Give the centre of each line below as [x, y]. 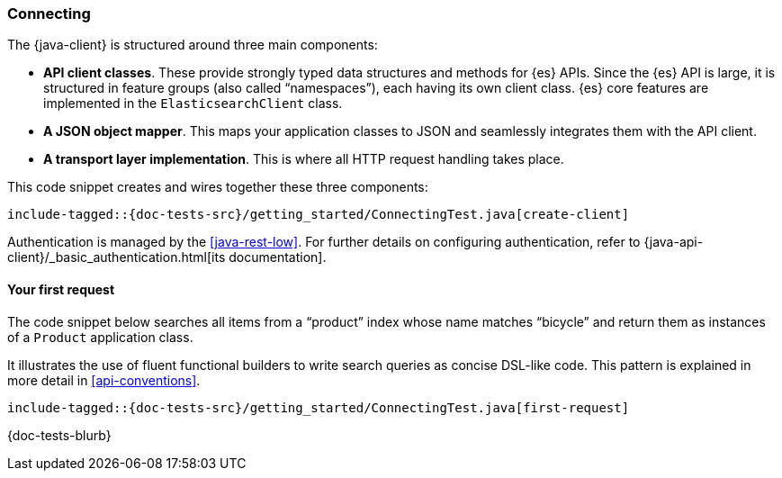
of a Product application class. [100, 337]
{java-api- [674, 242]
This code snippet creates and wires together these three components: [218, 187]
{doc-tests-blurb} [59, 435]
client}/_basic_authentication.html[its [117, 257]
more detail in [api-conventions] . [104, 380]
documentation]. [278, 257]
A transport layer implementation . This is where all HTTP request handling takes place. [304, 159]
